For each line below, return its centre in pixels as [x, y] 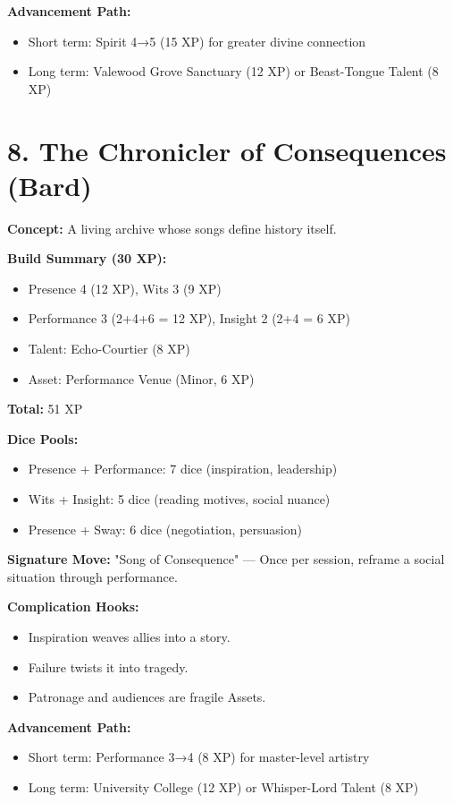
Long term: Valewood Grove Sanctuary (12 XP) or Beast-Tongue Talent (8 [233, 71]
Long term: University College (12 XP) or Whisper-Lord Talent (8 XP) [223, 786]
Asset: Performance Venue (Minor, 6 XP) [141, 378]
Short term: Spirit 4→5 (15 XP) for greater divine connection [197, 41]
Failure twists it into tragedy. [108, 666]
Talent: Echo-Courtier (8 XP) [109, 349]
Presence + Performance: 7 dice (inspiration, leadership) [183, 469]
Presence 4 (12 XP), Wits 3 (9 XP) [125, 288]
